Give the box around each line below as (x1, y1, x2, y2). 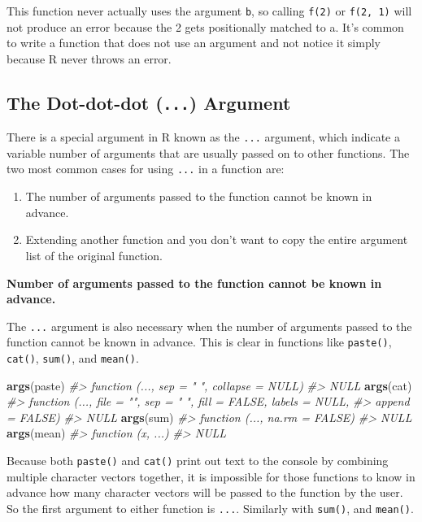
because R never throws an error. (7, 50, 172, 67)
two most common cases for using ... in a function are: (7, 160, 285, 177)
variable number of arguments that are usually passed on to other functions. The (7, 144, 410, 161)
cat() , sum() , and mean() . (7, 350, 139, 366)
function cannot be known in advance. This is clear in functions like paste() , (7, 333, 392, 350)
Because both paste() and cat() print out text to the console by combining (7, 452, 389, 469)
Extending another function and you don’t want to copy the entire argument (25, 231, 408, 248)
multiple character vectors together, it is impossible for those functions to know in (7, 468, 415, 485)
